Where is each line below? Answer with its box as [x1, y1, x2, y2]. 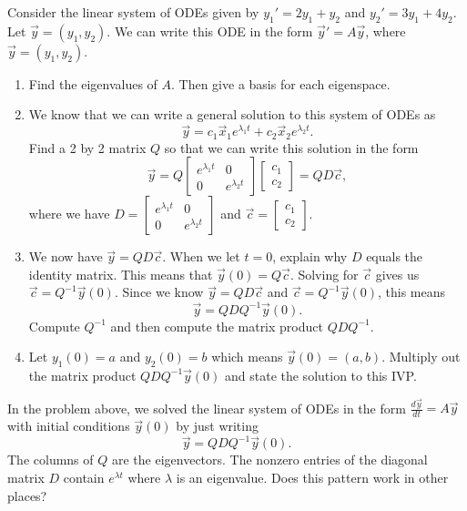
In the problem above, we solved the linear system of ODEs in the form [7, 398, 406, 417]
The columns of [7, 450, 94, 469]
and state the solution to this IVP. [224, 365, 417, 384]
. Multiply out [381, 347, 461, 366]
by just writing [176, 416, 259, 435]
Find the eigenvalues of [28, 74, 157, 93]
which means [211, 347, 283, 366]
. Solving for [289, 264, 359, 283]
